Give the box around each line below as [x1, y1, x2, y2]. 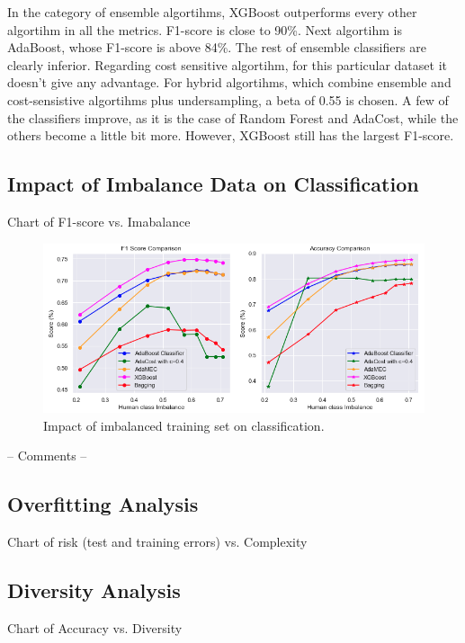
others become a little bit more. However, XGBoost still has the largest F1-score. [7, 126, 454, 145]
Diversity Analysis [7, 576, 181, 604]
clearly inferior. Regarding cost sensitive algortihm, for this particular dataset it [7, 55, 447, 74]
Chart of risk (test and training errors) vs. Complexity [7, 532, 308, 551]
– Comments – [7, 446, 87, 465]
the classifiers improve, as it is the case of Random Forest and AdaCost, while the [7, 108, 459, 127]
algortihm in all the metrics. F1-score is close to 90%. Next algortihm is [7, 20, 402, 39]
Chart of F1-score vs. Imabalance [7, 211, 191, 230]
